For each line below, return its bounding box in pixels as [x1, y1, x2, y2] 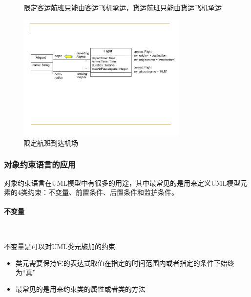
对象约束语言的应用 [4, 158, 76, 170]
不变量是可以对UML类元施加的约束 [4, 241, 116, 252]
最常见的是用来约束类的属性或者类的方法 [15, 283, 146, 294]
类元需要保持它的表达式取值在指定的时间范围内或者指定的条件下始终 [15, 257, 234, 268]
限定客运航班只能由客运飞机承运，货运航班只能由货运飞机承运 [23, 2, 222, 12]
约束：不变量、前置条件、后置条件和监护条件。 [27, 187, 178, 197]
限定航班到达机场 [23, 137, 78, 148]
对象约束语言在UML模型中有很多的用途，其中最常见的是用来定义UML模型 [4, 177, 241, 188]
